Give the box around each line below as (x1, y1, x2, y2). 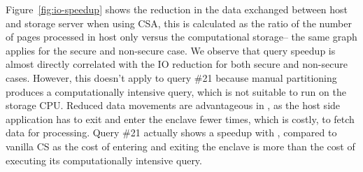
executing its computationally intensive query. (6, 152, 202, 167)
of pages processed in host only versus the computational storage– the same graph (6, 29, 357, 44)
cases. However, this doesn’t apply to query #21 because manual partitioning (6, 70, 337, 85)
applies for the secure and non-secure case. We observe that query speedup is (6, 43, 336, 57)
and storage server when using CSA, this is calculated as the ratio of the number (6, 15, 352, 30)
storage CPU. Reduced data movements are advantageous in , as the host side (6, 98, 341, 113)
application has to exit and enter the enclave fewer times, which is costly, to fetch (6, 111, 355, 126)
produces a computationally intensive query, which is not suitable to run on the (6, 84, 346, 99)
